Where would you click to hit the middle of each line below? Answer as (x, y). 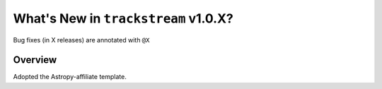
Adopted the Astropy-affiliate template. (70, 77)
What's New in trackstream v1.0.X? (123, 18)
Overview (35, 60)
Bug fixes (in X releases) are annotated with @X (81, 40)
